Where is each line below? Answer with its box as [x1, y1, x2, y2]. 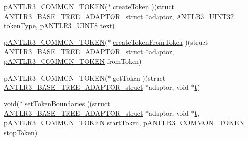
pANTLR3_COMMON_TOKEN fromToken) [4, 56, 142, 66]
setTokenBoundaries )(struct [24, 98, 110, 108]
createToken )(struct [113, 1, 175, 11]
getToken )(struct [113, 72, 166, 82]
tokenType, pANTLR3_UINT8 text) [4, 20, 115, 31]
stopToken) [4, 127, 38, 137]
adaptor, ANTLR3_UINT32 [149, 11, 234, 21]
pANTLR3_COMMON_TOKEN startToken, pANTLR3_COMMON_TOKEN [4, 117, 244, 127]
